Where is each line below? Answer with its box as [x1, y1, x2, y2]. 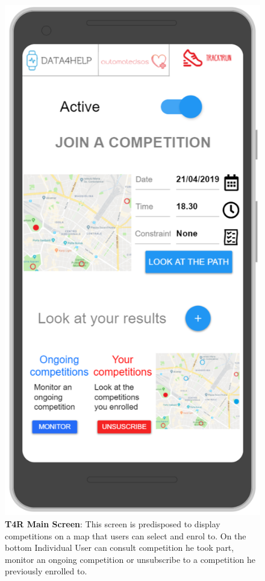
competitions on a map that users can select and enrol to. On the [5, 529, 246, 542]
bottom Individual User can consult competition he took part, [5, 541, 234, 554]
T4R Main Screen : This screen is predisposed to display [5, 517, 220, 530]
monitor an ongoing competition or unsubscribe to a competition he [5, 553, 256, 565]
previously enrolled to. [5, 565, 87, 577]
